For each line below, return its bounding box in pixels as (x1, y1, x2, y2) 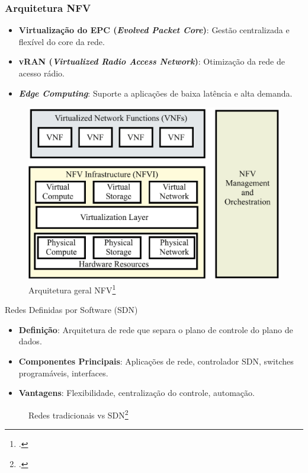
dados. (18, 335, 42, 347)
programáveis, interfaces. (18, 366, 108, 379)
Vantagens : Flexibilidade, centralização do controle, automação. (18, 386, 255, 399)
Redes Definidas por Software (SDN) (5, 303, 138, 316)
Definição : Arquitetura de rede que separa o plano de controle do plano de (18, 323, 293, 335)
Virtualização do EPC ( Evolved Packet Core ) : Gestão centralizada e (18, 24, 290, 36)
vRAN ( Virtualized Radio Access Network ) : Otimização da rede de (18, 55, 285, 68)
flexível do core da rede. (18, 35, 105, 47)
